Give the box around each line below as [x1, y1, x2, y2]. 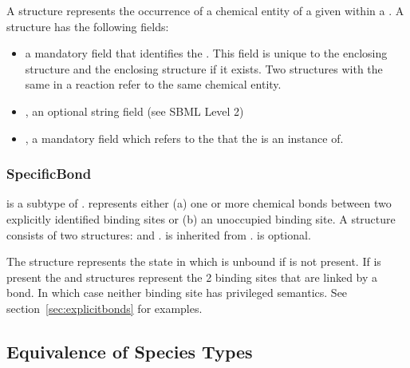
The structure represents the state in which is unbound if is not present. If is [6, 253, 381, 270]
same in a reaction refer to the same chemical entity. [25, 76, 282, 93]
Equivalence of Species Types [6, 338, 253, 363]
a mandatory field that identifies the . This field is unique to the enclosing [25, 45, 388, 61]
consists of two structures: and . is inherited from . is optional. [6, 226, 311, 243]
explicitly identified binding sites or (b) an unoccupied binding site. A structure [6, 210, 396, 227]
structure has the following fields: [6, 18, 169, 34]
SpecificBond [6, 164, 92, 184]
